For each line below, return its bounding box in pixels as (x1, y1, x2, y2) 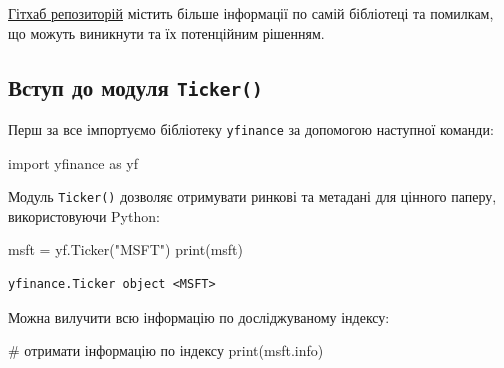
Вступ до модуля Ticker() (8, 71, 263, 102)
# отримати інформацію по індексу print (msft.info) (8, 340, 324, 361)
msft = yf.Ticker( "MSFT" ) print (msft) (8, 239, 244, 260)
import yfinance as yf (8, 152, 139, 173)
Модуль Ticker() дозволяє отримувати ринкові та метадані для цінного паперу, (8, 186, 497, 207)
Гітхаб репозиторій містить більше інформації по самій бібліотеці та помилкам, (8, 3, 494, 23)
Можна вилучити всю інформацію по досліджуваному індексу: (8, 306, 390, 327)
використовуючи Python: (8, 205, 160, 226)
